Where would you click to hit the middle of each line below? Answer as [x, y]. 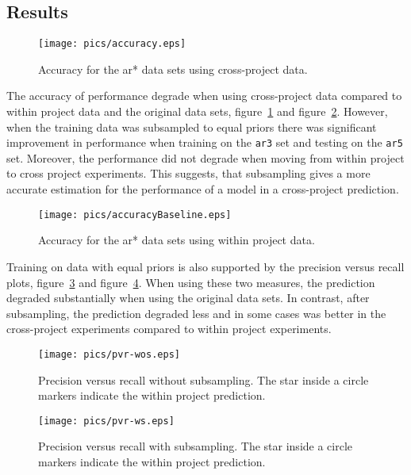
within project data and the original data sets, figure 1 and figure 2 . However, [197, 111]
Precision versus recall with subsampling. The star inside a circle [196, 446]
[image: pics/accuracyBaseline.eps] [135, 215]
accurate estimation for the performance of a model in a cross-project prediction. [203, 189]
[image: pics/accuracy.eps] [112, 44]
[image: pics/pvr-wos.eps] [109, 354]
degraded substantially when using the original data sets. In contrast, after [188, 298]
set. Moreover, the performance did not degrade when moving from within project [205, 157]
